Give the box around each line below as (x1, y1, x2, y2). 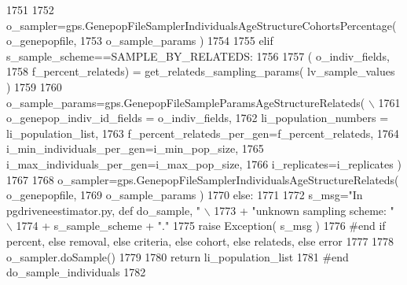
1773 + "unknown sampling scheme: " (214, 202, 394, 218)
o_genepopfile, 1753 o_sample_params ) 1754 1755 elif (6, 32, 273, 49)
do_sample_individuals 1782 (6, 264, 146, 280)
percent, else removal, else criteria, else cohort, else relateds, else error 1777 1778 (6, 232, 394, 249)
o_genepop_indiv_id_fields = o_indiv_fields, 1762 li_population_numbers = (6, 109, 389, 126)
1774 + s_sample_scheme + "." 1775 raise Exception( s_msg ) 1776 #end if (16, 217, 386, 234)
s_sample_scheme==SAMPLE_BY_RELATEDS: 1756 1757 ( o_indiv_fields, (6, 47, 390, 64)
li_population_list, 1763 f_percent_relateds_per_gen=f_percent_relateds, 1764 (6, 124, 399, 141)
